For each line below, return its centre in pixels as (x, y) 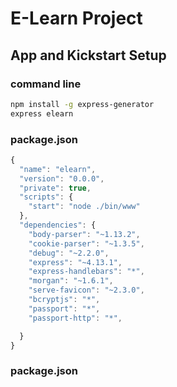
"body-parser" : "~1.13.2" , (84, 234)
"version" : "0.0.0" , (62, 178)
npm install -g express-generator (82, 104)
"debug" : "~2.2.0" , (69, 253)
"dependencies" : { (58, 225)
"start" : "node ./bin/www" (84, 207)
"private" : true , (55, 188)
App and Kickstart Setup (88, 55)
